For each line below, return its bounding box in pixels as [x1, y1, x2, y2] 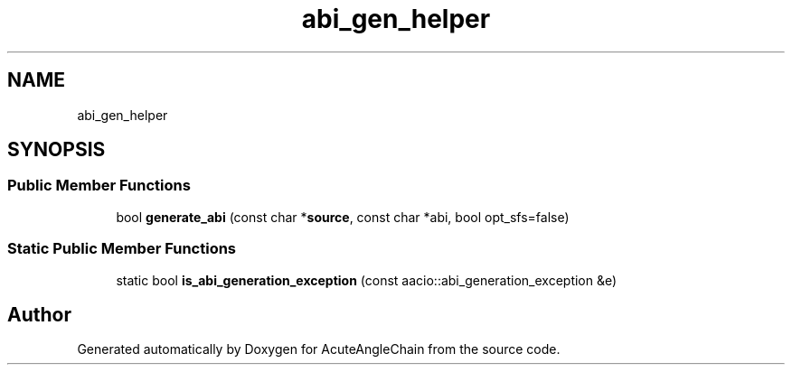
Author [7, 302, 71, 326]
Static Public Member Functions [7, 239, 237, 258]
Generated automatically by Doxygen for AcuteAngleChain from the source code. [77, 341, 561, 358]
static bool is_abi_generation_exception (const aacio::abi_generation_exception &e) [116, 272, 618, 288]
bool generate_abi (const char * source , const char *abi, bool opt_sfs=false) [116, 209, 570, 225]
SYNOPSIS [7, 138, 106, 162]
